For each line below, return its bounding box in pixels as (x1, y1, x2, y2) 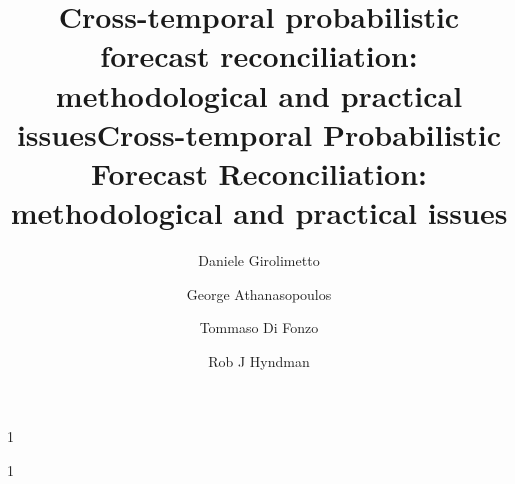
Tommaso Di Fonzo (199, 317, 319, 338)
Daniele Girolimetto (198, 250, 320, 271)
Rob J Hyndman (208, 350, 310, 371)
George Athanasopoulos (186, 283, 332, 304)
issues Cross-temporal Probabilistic (16, 113, 502, 154)
